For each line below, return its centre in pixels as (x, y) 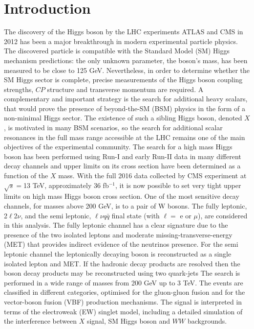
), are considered (222, 215)
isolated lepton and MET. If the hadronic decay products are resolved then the (122, 263)
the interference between (41, 321)
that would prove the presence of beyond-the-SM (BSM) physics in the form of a (125, 108)
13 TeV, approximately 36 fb (66, 185)
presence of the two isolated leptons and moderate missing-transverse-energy (118, 234)
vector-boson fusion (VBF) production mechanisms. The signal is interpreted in (123, 301)
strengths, (19, 89)
